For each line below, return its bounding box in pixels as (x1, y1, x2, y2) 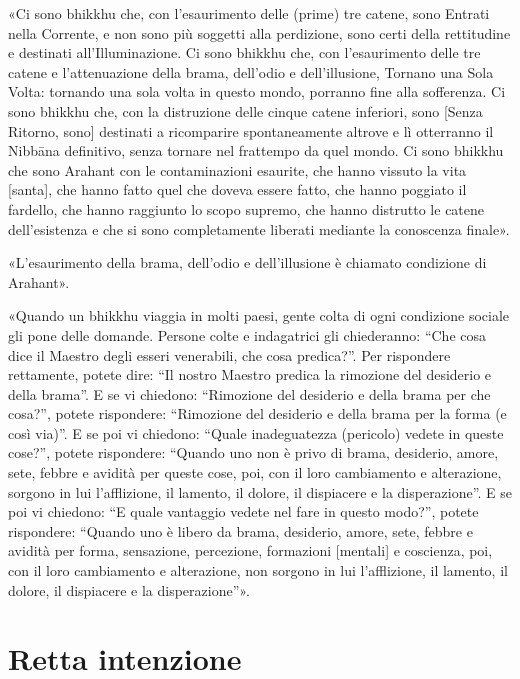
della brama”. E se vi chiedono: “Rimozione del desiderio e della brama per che (8, 383, 491, 404)
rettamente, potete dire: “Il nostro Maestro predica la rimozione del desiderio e (8, 364, 492, 385)
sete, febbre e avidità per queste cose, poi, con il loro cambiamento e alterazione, (8, 462, 502, 483)
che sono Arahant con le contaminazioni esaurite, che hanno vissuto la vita (8, 159, 467, 180)
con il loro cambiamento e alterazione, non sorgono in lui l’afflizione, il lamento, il (8, 560, 508, 581)
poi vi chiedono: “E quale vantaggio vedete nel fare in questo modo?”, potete (8, 501, 479, 522)
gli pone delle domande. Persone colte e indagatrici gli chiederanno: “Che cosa (8, 324, 487, 345)
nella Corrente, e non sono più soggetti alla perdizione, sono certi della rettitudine (8, 22, 511, 43)
